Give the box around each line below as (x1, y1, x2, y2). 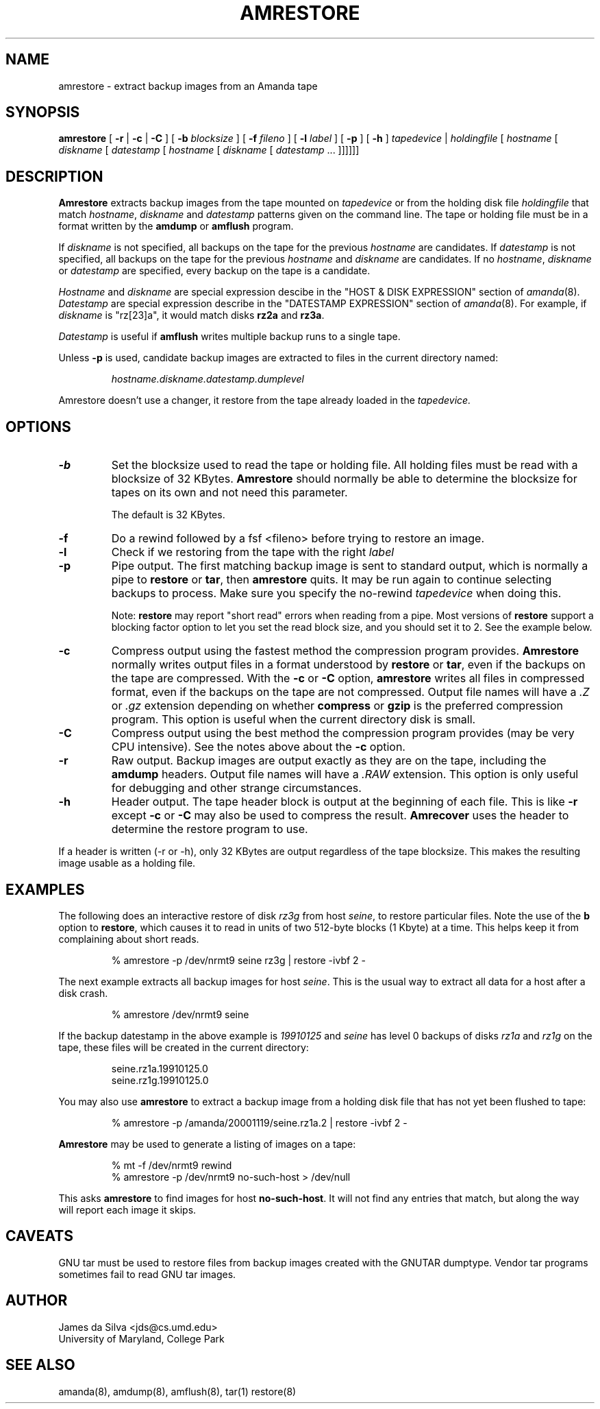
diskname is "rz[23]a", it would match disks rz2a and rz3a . (58, 309, 325, 322)
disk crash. (58, 987, 108, 999)
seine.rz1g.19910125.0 (111, 1074, 209, 1086)
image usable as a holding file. (58, 857, 196, 869)
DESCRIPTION (5, 167, 103, 185)
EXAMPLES (5, 880, 85, 898)
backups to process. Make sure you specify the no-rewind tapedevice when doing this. (111, 586, 562, 601)
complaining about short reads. (58, 932, 199, 945)
